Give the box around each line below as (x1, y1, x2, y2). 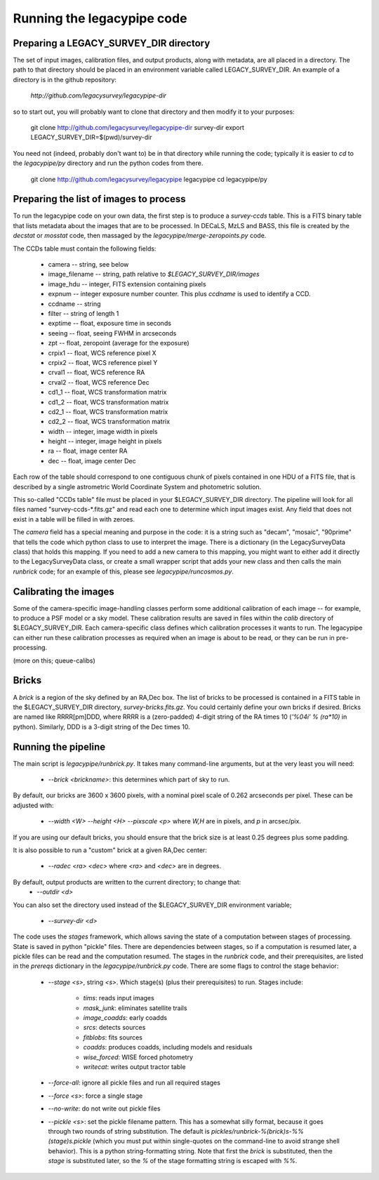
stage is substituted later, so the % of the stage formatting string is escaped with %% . (48, 1157, 298, 1165)
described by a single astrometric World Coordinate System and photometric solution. (13, 482, 262, 491)
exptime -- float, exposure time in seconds (48, 319, 172, 328)
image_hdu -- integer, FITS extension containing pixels (48, 279, 206, 288)
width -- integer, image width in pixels (48, 427, 158, 435)
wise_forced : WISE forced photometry (83, 1053, 193, 1061)
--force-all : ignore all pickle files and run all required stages (48, 1078, 221, 1087)
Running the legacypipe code (13, 11, 187, 26)
